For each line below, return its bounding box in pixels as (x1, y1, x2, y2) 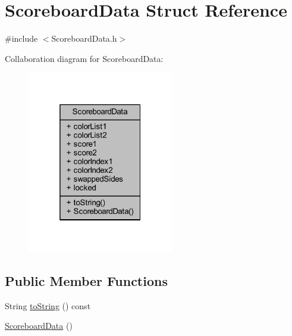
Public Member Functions (5, 271, 168, 290)
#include (5, 32, 38, 45)
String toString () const (5, 299, 91, 312)
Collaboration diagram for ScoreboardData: (5, 52, 164, 64)
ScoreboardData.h (51, 32, 117, 45)
